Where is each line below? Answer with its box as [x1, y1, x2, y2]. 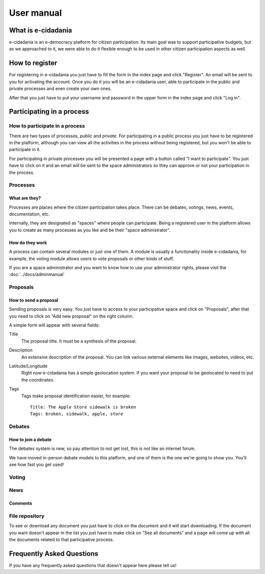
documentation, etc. [9, 211, 50, 217]
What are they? [9, 195, 41, 201]
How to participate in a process [9, 123, 85, 129]
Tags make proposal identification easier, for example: [21, 393, 131, 399]
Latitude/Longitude [9, 363, 48, 369]
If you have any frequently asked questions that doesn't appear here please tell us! [9, 563, 177, 569]
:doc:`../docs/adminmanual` [9, 271, 65, 278]
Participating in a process [9, 107, 89, 116]
